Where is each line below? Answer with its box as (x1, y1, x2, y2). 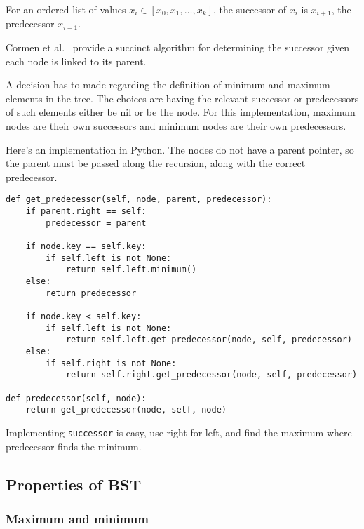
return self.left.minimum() (65, 264, 197, 275)
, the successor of (213, 2, 286, 16)
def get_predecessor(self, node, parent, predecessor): (6, 194, 272, 205)
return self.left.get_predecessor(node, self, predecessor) (65, 335, 352, 345)
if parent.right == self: (25, 206, 147, 217)
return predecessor (46, 288, 137, 298)
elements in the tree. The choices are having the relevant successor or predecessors (6, 91, 359, 105)
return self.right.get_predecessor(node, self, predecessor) (65, 370, 358, 380)
